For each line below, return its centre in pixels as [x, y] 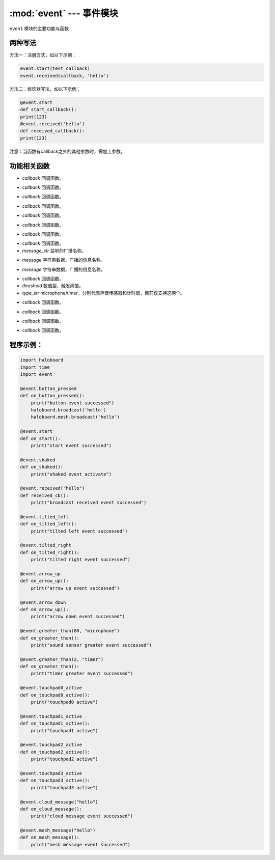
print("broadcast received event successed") [89, 503]
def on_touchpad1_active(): [55, 724]
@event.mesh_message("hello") [58, 830]
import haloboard [42, 360]
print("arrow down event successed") [78, 617]
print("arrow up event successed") [75, 588]
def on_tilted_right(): [50, 552]
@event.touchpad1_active [51, 716]
